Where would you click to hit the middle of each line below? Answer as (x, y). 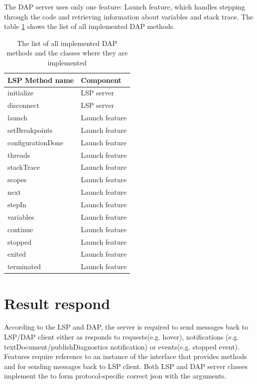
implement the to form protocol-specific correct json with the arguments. (115, 376)
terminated (24, 266)
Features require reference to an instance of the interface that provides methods (126, 356)
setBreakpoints (30, 130)
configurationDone (35, 142)
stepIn (17, 204)
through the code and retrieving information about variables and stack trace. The (129, 16)
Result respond (57, 303)
